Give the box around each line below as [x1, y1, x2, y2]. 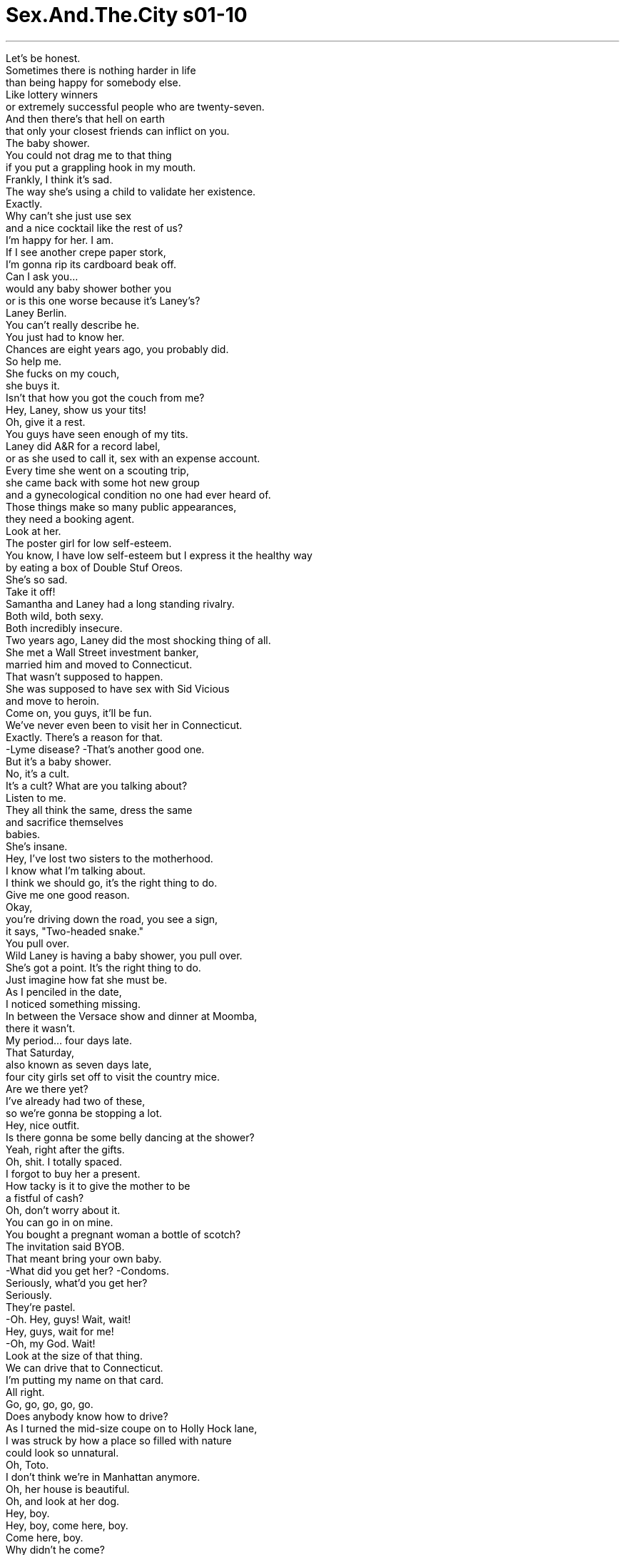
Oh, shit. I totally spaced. [6, 1155, 122, 1168]
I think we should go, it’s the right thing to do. [6, 876, 218, 889]
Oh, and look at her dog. [6, 1494, 120, 1507]
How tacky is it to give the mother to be [6, 1179, 190, 1192]
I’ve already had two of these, [6, 1094, 146, 1107]
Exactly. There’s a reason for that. [6, 730, 163, 743]
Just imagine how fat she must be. [6, 973, 168, 986]
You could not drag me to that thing [6, 148, 172, 161]
